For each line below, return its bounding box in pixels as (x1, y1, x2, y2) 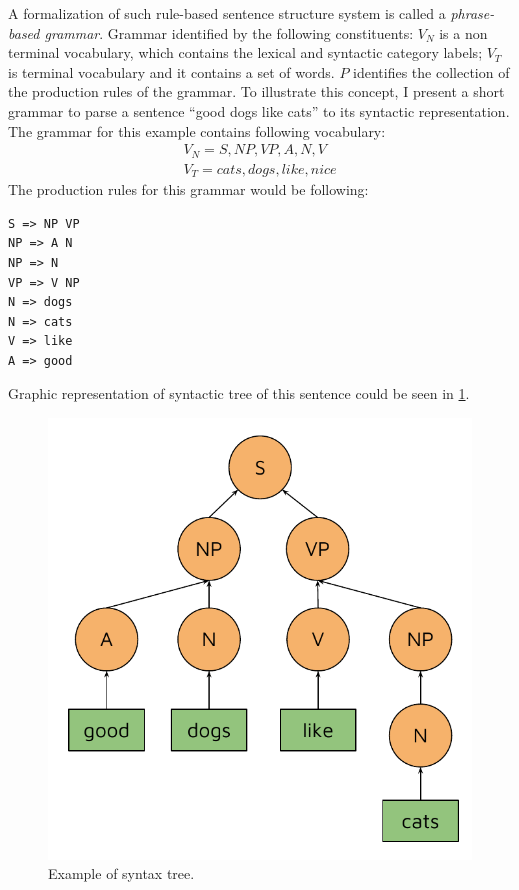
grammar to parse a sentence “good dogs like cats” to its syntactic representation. (8, 100, 510, 121)
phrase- (450, 3, 495, 23)
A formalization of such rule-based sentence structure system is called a (8, 3, 446, 23)
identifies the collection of (353, 61, 510, 82)
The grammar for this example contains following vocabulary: (8, 120, 386, 141)
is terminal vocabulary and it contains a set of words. (8, 61, 335, 82)
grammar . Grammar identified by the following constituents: (44, 22, 414, 43)
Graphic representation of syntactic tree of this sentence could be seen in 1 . (8, 383, 470, 404)
